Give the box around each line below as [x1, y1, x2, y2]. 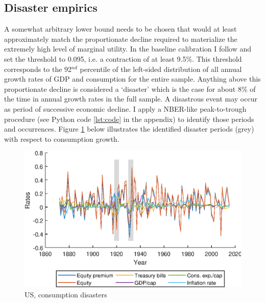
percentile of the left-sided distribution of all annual [80, 63, 242, 74]
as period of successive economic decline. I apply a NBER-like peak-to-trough [4, 103, 247, 114]
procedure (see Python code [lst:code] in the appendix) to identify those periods [4, 113, 254, 124]
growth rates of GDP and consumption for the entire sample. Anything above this [4, 73, 261, 84]
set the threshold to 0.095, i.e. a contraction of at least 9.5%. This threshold [4, 53, 242, 64]
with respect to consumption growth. [4, 133, 119, 144]
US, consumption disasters [25, 289, 107, 299]
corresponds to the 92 [4, 63, 72, 74]
